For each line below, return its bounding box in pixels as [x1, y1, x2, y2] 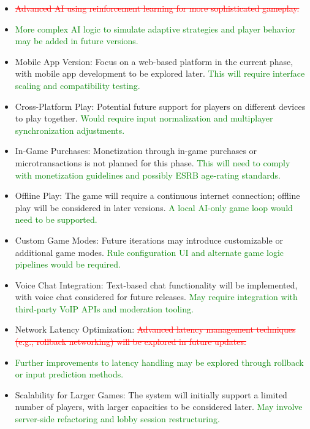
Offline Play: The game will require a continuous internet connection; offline [15, 189, 300, 202]
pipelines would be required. [15, 258, 121, 271]
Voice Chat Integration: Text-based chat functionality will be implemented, [15, 278, 298, 291]
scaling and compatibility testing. [15, 79, 140, 91]
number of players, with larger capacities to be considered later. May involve [15, 400, 303, 413]
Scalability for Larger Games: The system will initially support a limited [15, 388, 287, 401]
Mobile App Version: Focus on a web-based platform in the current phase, [15, 55, 293, 68]
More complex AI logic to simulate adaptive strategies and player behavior [15, 22, 296, 35]
